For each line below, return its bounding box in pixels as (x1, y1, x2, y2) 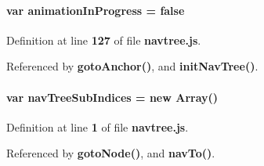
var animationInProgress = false (6, 2, 185, 18)
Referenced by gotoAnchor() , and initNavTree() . (6, 58, 259, 74)
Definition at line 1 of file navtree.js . (6, 118, 189, 135)
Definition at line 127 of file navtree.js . (6, 31, 201, 48)
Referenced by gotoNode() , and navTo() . (6, 145, 215, 161)
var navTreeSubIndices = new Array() (6, 88, 219, 105)
